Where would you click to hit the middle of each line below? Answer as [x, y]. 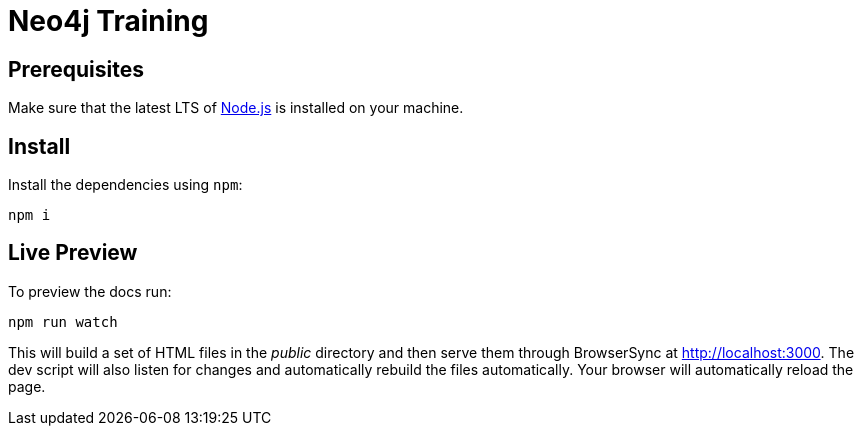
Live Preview [73, 253]
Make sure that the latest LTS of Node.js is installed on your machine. [236, 108]
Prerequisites [76, 69]
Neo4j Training [108, 21]
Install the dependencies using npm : [125, 185]
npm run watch [63, 321]
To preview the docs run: [90, 291]
